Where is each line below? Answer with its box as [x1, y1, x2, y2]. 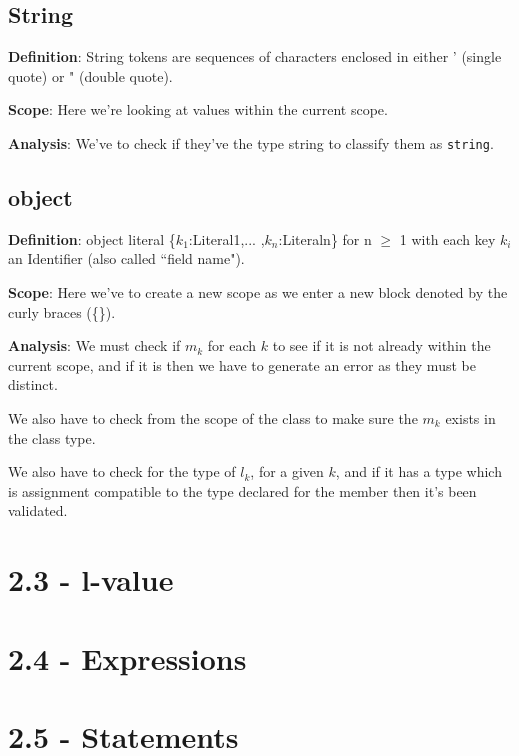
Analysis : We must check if [8, 335, 181, 356]
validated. [8, 500, 68, 521]
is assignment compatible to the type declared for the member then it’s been [8, 480, 477, 501]
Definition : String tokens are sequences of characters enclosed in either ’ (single [8, 46, 502, 67]
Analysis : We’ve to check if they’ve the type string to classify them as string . [8, 132, 494, 153]
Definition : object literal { [8, 228, 176, 249]
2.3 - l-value [8, 559, 174, 600]
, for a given [250, 461, 324, 482]
